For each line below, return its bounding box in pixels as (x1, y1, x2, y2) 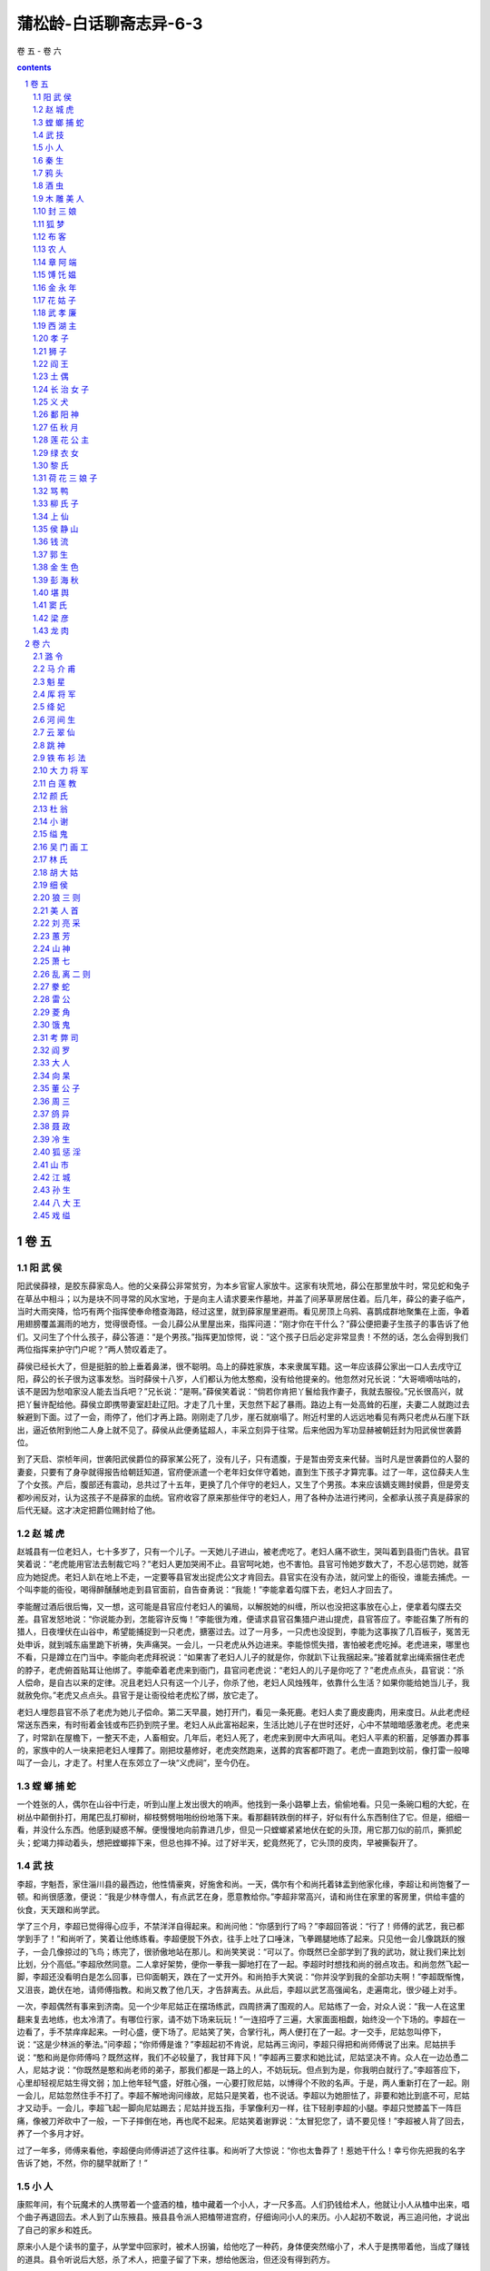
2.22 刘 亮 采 (33, 917, 81, 928)
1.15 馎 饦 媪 (33, 269, 77, 281)
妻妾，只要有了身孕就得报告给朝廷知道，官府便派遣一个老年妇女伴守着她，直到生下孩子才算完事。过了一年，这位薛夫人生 (16, 1466, 470, 1477)
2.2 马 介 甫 (33, 663, 76, 674)
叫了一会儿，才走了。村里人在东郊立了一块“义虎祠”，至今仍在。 (16, 1758, 255, 1769)
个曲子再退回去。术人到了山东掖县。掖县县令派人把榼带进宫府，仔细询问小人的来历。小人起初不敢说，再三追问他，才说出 (16, 2212, 470, 2223)
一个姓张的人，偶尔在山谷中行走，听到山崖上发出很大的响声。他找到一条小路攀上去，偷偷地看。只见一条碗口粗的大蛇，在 (16, 1799, 470, 1810)
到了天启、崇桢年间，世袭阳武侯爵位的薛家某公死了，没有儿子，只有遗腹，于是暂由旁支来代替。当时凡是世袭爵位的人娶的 (16, 1453, 470, 1464)
